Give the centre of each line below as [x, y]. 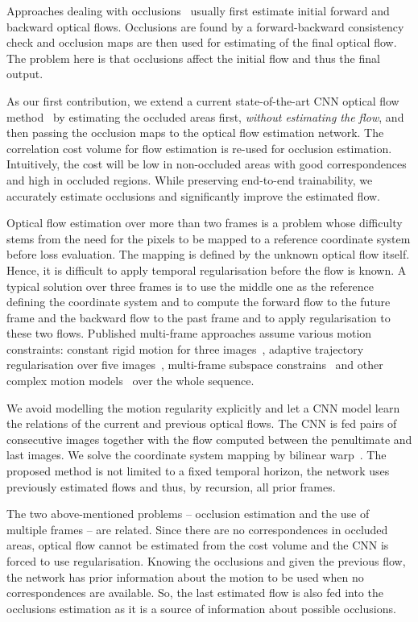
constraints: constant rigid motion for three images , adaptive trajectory [185, 348]
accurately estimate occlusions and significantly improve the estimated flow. [193, 195]
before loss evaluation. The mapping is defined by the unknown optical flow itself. [208, 254]
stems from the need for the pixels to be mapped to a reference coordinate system [209, 238]
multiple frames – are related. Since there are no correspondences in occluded [197, 529]
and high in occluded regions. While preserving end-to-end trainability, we [190, 179]
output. [25, 74]
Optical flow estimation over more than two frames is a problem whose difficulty [205, 223]
